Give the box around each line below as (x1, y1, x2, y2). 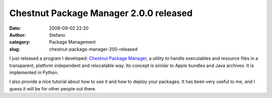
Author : (9, 32, 26, 38)
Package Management (49, 39, 96, 45)
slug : (9, 46, 20, 52)
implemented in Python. (9, 69, 59, 75)
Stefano (49, 32, 65, 38)
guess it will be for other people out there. (9, 85, 97, 91)
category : (9, 39, 31, 45)
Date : (9, 25, 21, 31)
